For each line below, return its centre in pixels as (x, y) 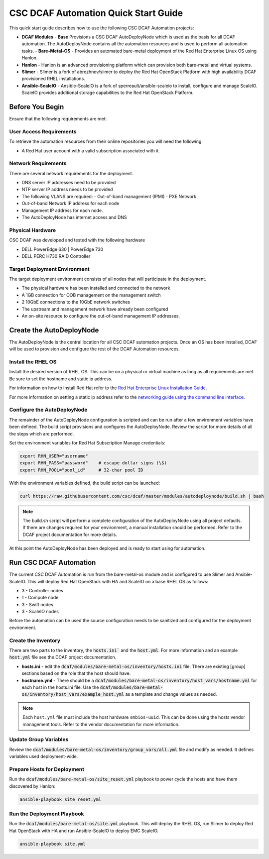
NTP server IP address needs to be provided (67, 190)
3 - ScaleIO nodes (40, 612)
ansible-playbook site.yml (53, 844)
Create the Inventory (35, 641)
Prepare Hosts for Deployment (47, 769)
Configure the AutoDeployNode (48, 410)
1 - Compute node (40, 598)
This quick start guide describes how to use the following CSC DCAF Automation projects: (102, 28)
